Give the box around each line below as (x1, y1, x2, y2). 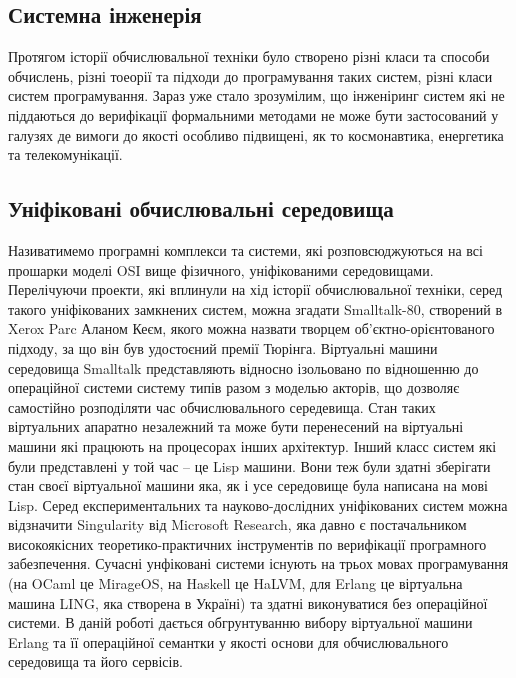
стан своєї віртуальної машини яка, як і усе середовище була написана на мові (8, 475, 488, 496)
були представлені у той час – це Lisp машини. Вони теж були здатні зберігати (8, 455, 491, 476)
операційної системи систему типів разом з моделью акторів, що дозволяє (8, 377, 460, 398)
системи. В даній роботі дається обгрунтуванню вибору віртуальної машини (8, 612, 473, 633)
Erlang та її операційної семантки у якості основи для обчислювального (8, 631, 449, 652)
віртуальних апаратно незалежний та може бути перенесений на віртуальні (8, 416, 464, 437)
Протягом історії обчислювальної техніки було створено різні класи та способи (8, 46, 490, 67)
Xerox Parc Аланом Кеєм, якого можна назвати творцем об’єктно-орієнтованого (8, 318, 495, 339)
